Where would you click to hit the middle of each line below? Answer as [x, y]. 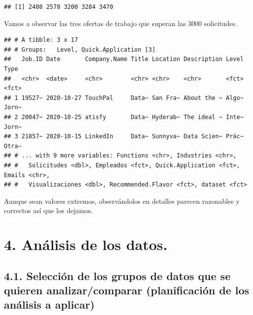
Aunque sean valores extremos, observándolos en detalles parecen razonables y [122, 201]
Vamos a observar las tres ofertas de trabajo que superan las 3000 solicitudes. [121, 23]
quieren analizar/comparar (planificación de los [127, 290]
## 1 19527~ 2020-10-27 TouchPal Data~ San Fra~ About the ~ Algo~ [124, 98]
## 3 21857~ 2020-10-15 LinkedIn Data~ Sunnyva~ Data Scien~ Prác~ [124, 137]
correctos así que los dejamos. [48, 210]
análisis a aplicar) [49, 304]
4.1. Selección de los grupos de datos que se [117, 275]
